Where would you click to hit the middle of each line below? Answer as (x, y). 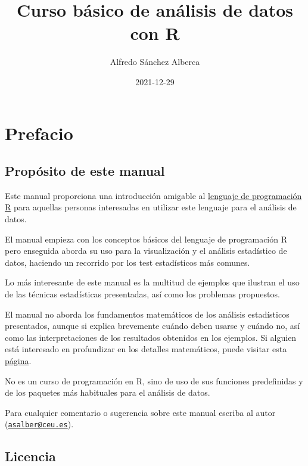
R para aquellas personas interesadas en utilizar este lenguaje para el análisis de (151, 207)
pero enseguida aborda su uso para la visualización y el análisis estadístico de (146, 251)
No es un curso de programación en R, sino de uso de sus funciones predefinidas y (154, 380)
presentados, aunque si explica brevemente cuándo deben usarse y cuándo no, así (153, 326)
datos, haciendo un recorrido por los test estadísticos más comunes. (127, 262)
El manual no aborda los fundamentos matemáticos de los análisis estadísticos (147, 314)
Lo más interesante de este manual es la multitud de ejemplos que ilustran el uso (152, 282)
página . (18, 361)
